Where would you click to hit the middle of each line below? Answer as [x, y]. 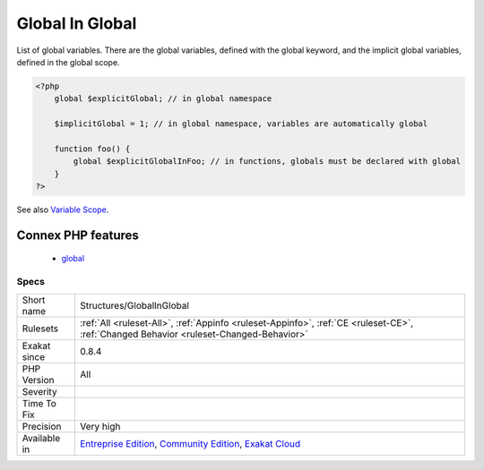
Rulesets [40, 329]
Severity [39, 391]
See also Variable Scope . [63, 209]
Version [38, 380]
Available [41, 438]
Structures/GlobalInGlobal [134, 305]
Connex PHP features [78, 235]
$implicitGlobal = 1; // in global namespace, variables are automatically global [241, 124]
